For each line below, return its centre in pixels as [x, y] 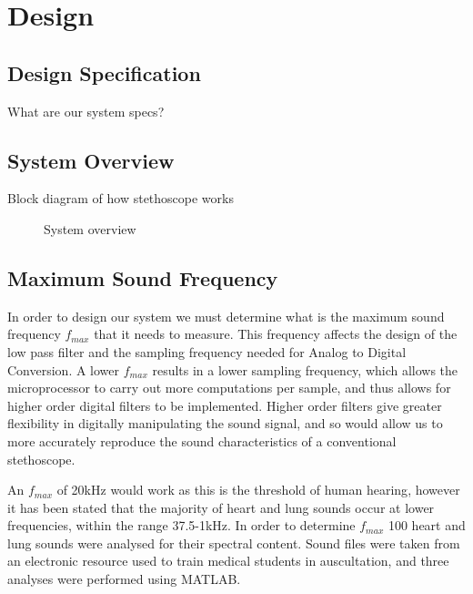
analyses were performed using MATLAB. [124, 579]
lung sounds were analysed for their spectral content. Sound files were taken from [234, 543]
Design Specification [104, 72]
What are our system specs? [86, 111]
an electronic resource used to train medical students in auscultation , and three [228, 561]
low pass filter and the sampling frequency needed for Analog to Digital [207, 351]
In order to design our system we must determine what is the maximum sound [226, 316]
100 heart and [427, 525]
